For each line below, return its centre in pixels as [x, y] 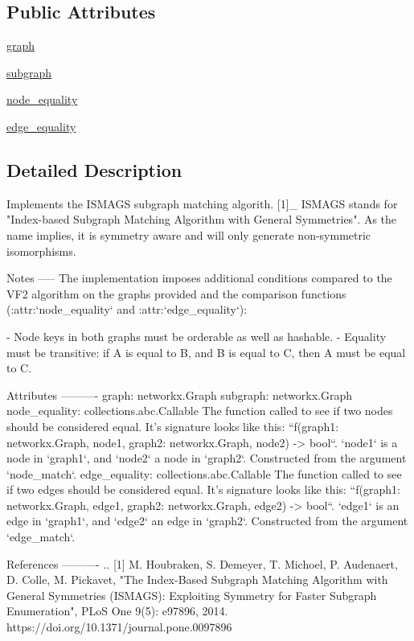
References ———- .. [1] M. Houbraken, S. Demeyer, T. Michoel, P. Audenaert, [202, 563]
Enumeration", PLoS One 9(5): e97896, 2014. [117, 611]
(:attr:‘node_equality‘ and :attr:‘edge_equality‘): [127, 309]
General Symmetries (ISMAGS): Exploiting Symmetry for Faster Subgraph [192, 595]
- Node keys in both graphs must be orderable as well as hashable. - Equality [197, 336]
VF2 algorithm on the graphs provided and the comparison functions [176, 293]
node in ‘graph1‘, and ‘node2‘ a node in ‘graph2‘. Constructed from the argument [207, 458]
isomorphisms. [41, 251]
